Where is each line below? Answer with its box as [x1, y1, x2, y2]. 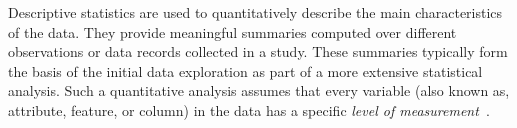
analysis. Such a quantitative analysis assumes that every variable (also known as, [8, 80, 510, 101]
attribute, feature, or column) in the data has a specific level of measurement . [8, 99, 490, 120]
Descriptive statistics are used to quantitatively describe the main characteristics [8, 2, 503, 22]
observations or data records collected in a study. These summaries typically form [8, 41, 508, 62]
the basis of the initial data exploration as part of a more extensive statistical [8, 60, 483, 81]
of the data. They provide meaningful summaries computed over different [8, 21, 457, 42]
